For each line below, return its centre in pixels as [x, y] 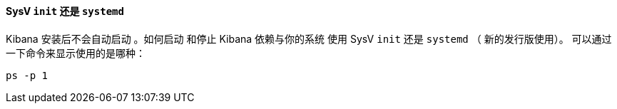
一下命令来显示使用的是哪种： [76, 53]
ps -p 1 [27, 75]
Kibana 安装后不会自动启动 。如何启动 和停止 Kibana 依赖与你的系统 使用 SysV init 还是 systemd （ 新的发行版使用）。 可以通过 [309, 38]
